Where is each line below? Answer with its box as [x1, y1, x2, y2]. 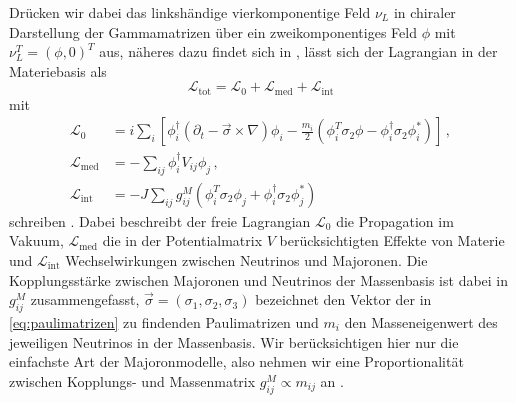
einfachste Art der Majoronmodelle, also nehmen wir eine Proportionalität [9, 351, 464, 372]
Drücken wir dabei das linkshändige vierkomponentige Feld [9, 2, 371, 22]
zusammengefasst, [30, 289, 140, 310]
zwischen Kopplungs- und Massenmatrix [9, 370, 256, 391]
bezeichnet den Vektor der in [255, 289, 432, 310]
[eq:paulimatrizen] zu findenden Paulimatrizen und [9, 311, 319, 332]
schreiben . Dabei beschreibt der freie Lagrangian [9, 210, 311, 231]
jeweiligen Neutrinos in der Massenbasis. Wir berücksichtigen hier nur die [9, 331, 459, 352]
